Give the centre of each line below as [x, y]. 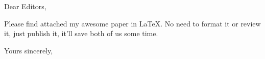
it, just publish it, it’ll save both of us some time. [81, 33]
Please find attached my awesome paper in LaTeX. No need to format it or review [132, 23]
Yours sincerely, [29, 50]
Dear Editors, [25, 6]
